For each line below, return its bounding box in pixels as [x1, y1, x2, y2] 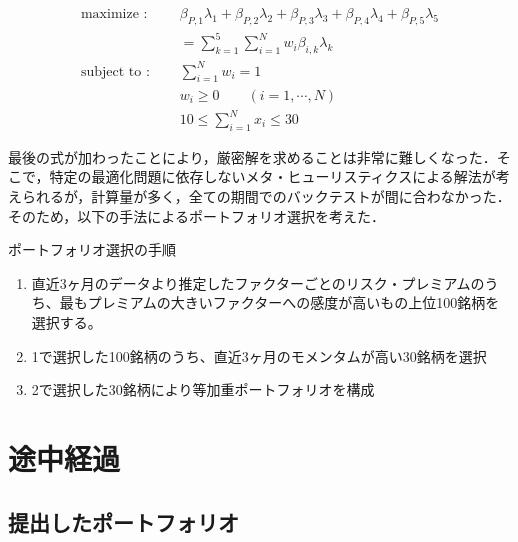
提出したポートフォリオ [8, 506, 239, 537]
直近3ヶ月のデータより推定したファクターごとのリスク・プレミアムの [31, 272, 485, 293]
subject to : [80, 64, 150, 79]
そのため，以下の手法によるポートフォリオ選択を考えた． [8, 205, 385, 226]
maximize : [80, 7, 148, 22]
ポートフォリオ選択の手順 [8, 239, 176, 260]
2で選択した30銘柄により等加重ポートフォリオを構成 [31, 379, 375, 400]
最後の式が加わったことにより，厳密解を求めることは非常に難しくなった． [8, 146, 497, 167]
